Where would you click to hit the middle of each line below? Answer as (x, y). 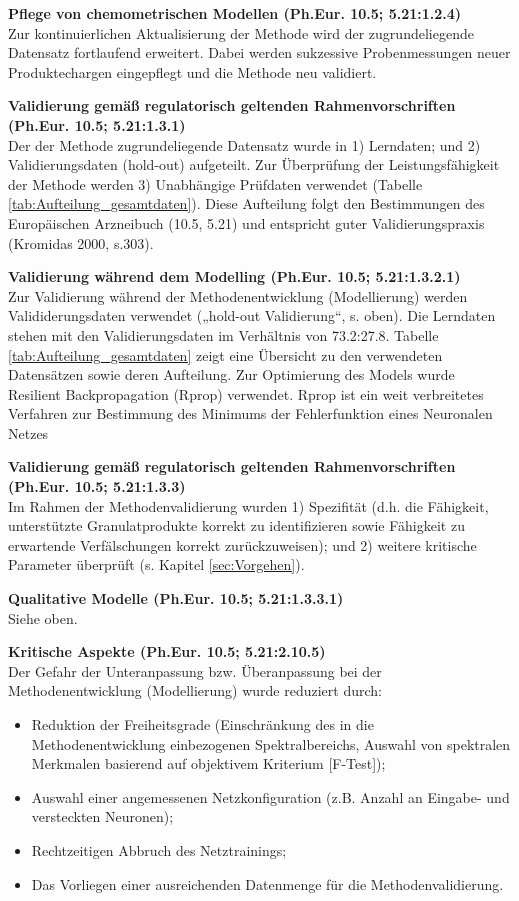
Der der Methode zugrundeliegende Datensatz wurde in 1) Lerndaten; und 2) (244, 144)
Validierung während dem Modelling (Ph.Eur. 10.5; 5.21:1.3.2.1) (234, 276)
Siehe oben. (43, 617)
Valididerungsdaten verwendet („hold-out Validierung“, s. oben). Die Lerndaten (252, 315)
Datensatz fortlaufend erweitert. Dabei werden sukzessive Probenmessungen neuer (259, 52)
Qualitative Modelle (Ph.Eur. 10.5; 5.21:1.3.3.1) (176, 598)
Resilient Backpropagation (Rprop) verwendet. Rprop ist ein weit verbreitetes (246, 393)
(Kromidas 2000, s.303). (81, 242)
